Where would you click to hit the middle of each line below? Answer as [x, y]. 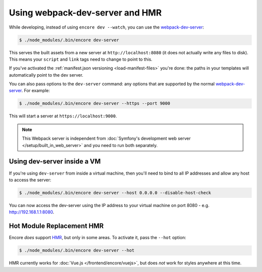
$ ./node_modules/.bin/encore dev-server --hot [77, 250]
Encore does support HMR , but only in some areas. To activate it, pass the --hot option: [98, 238]
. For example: [36, 91]
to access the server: [30, 180]
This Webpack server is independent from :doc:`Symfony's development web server [106, 139]
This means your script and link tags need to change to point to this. [81, 59]
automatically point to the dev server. [46, 75]
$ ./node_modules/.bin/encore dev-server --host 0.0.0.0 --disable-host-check [115, 192]
